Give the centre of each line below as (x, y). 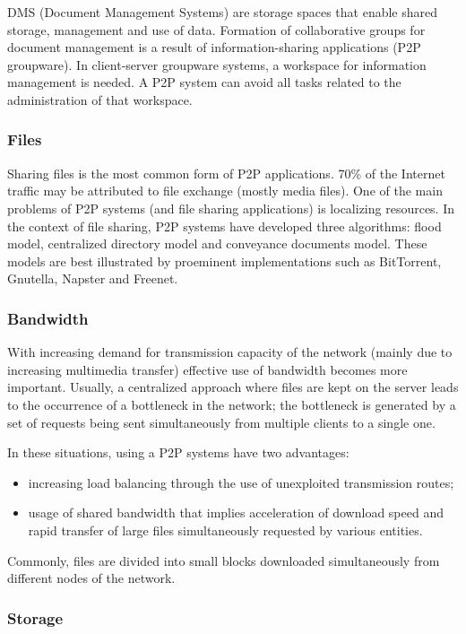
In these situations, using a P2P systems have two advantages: (178, 452)
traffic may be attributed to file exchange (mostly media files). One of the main (225, 191)
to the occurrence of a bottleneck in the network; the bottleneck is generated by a (232, 404)
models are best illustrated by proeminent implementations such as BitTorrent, (224, 261)
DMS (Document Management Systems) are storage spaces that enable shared (223, 12)
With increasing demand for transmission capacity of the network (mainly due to (230, 352)
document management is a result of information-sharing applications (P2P (214, 47)
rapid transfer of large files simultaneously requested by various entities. (225, 530)
